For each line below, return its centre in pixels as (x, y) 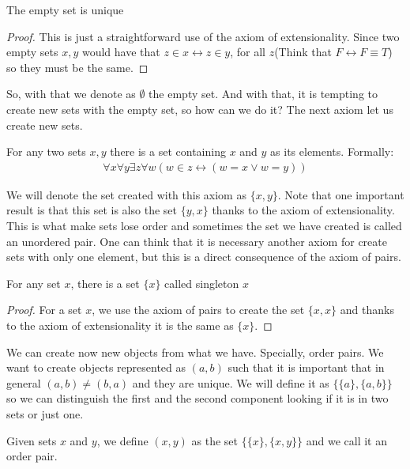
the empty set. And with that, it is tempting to (263, 94)
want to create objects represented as (96, 367)
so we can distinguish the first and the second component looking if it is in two (197, 398)
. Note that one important (341, 194)
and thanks (367, 310)
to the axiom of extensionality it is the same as (120, 325)
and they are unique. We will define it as (231, 382)
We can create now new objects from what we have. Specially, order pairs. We (195, 352)
